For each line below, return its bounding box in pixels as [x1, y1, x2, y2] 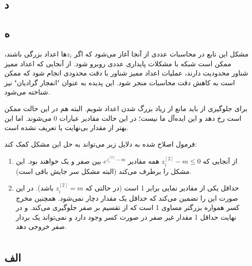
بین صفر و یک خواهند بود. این [16, 156, 101, 166]
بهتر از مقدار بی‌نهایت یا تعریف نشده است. [4, 122, 129, 133]
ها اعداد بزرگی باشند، [4, 48, 67, 58]
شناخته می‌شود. [4, 87, 50, 97]
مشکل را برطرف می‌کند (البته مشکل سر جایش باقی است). [16, 166, 192, 176]
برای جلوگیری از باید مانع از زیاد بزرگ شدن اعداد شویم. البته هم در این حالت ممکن [4, 103, 248, 113]
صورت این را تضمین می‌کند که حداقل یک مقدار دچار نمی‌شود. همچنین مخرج [16, 192, 238, 203]
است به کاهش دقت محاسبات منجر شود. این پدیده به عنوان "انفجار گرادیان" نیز [4, 77, 235, 87]
